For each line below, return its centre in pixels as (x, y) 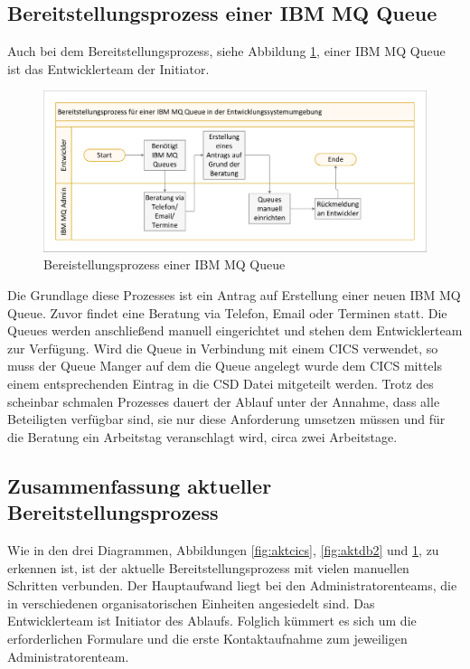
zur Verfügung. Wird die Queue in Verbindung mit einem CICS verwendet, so (223, 348)
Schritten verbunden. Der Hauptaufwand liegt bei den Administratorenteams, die (232, 585)
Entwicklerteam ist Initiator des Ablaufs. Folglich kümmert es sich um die (212, 621)
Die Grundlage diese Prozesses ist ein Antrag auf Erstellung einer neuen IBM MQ (234, 295)
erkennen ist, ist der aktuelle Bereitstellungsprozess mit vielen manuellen (208, 567)
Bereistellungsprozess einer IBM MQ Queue (164, 264)
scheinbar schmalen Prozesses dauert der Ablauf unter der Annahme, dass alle (224, 401)
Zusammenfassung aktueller (140, 485)
